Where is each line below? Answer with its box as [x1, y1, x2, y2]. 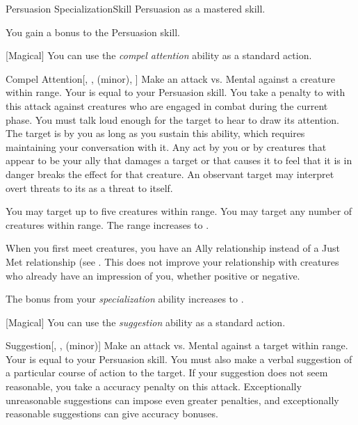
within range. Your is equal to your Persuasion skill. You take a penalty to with [6, 85, 345, 99]
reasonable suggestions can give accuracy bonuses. [6, 406, 218, 421]
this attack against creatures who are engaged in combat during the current [6, 98, 328, 113]
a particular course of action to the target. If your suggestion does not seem [6, 365, 328, 380]
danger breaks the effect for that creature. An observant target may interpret [6, 166, 334, 181]
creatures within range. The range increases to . [6, 217, 209, 232]
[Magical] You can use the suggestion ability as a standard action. [6, 314, 286, 329]
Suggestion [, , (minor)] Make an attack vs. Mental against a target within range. [6, 338, 348, 353]
